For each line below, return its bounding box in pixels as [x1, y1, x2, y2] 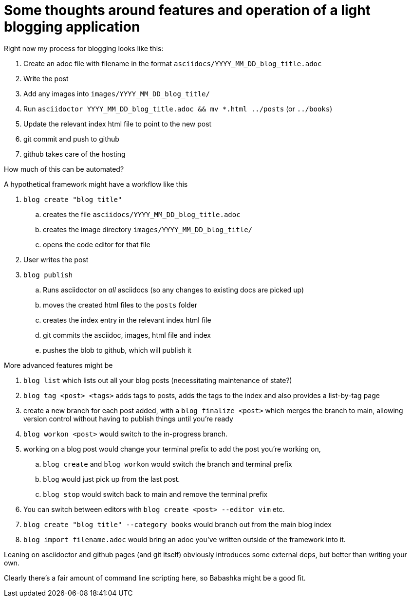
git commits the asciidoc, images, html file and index [43, 330, 211, 339]
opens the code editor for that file [43, 240, 150, 249]
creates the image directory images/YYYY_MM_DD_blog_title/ [43, 225, 253, 234]
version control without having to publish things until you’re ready [23, 414, 233, 423]
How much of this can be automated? [4, 164, 124, 173]
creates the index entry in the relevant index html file [43, 315, 211, 324]
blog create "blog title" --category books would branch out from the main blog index [23, 520, 332, 528]
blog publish [23, 271, 73, 279]
